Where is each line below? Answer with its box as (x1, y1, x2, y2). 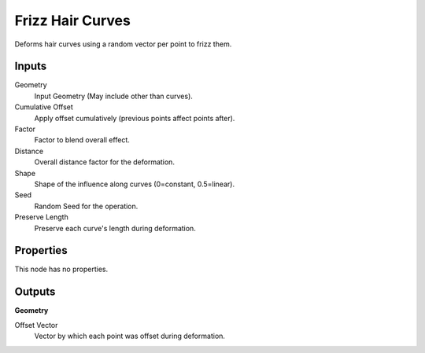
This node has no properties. (14, 264, 109, 274)
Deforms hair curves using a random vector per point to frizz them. (14, 39, 232, 49)
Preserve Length (14, 212, 68, 222)
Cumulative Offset (14, 102, 74, 112)
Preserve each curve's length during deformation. (34, 223, 196, 233)
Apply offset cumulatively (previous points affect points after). (34, 113, 235, 123)
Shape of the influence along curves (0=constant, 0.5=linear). (34, 179, 235, 189)
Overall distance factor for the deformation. (34, 157, 175, 167)
